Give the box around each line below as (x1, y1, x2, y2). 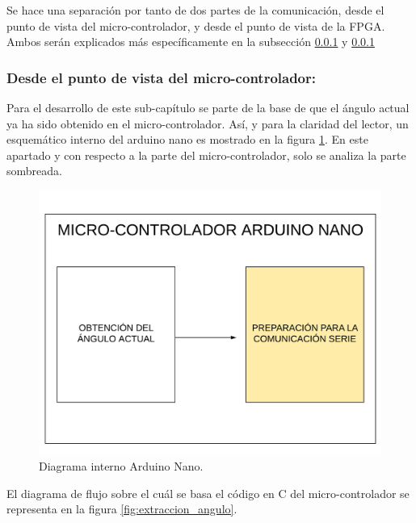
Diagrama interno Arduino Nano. (39, 458, 204, 475)
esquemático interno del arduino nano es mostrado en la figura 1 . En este (6, 131, 368, 148)
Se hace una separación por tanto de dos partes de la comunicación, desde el (6, 2, 384, 18)
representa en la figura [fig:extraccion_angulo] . (6, 500, 237, 517)
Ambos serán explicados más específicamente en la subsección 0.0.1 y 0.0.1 (6, 33, 375, 50)
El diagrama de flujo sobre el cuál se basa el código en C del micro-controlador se (6, 484, 410, 501)
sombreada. (6, 162, 62, 179)
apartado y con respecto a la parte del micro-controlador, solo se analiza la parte (6, 146, 406, 163)
